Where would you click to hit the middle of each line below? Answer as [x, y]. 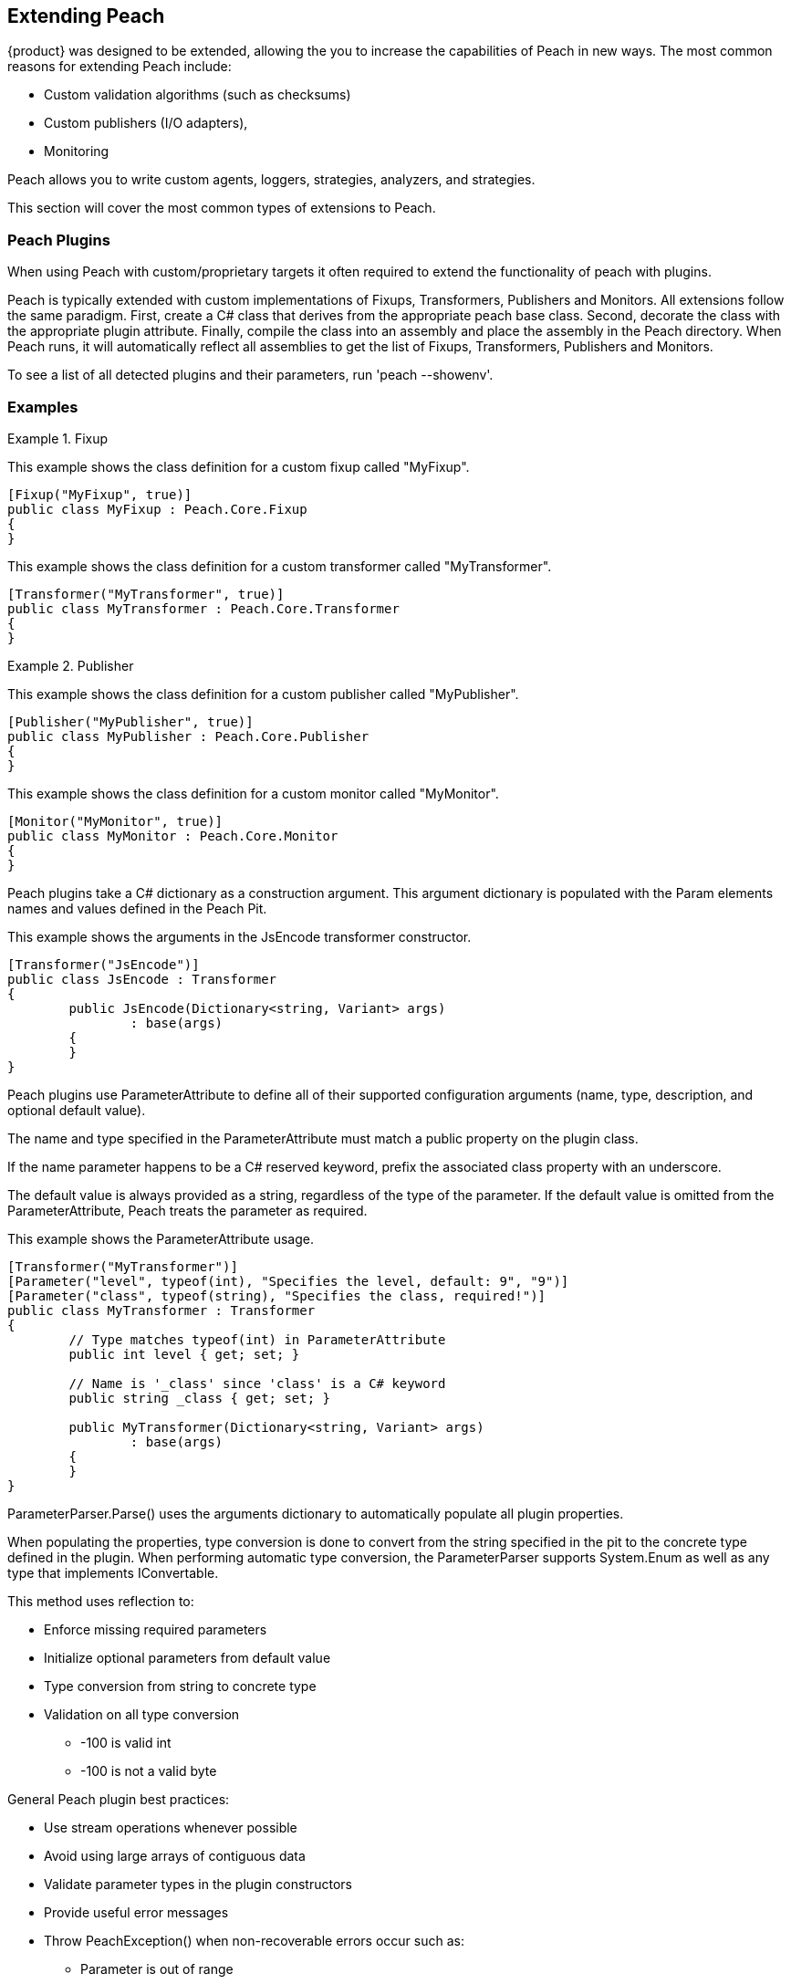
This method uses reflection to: [101, 1601]
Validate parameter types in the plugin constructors [198, 1884]
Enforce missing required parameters [156, 1629]
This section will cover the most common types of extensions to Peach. [222, 208]
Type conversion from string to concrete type [180, 1686]
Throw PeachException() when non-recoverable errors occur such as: [254, 1940]
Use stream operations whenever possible [171, 1827]
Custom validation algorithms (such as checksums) [198, 95]
